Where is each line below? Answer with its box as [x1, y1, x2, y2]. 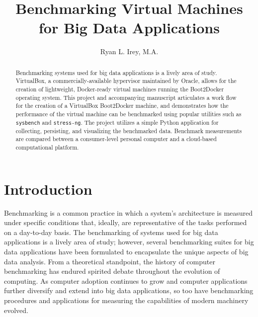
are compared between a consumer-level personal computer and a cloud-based [15, 135, 217, 143]
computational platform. [15, 143, 79, 152]
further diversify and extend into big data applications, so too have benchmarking [4, 285, 254, 296]
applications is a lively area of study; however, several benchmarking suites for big [4, 237, 254, 247]
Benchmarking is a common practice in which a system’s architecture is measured [4, 207, 253, 218]
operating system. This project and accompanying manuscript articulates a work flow [15, 93, 237, 101]
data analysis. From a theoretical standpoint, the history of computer [4, 256, 215, 266]
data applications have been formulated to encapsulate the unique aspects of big [4, 246, 249, 257]
